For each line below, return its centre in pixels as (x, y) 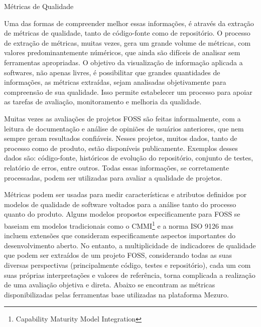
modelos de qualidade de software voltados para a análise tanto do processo (120, 204)
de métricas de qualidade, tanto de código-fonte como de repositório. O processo (127, 33)
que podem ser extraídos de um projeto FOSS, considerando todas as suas (118, 255)
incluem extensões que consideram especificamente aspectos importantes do (120, 235)
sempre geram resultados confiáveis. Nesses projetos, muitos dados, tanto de (121, 138)
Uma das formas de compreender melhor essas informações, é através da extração (129, 23)
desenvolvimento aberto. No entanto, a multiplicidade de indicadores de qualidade (130, 245)
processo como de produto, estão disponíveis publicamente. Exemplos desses (121, 148)
